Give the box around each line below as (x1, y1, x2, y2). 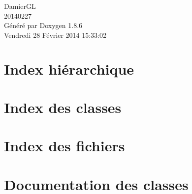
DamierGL (4, 1, 36, 11)
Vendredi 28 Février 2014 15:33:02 (4, 29, 106, 40)
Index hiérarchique (4, 58, 134, 79)
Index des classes (4, 97, 122, 117)
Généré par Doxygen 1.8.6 (4, 20, 83, 30)
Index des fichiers (4, 136, 125, 156)
